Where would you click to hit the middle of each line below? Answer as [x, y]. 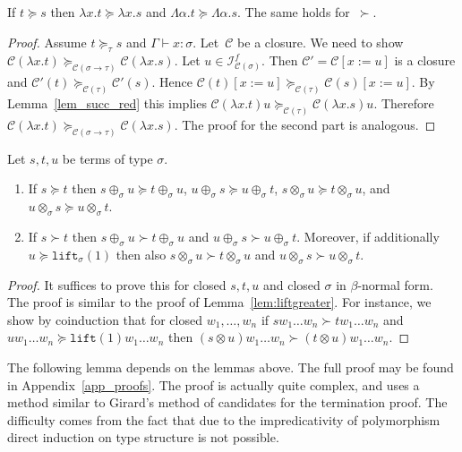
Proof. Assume [47, 42]
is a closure [425, 60]
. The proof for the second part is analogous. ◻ [305, 124]
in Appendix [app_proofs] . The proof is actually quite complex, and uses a [214, 384]
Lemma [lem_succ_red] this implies [107, 103]
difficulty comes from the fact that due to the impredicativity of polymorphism [224, 419]
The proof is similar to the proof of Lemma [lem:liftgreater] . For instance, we [219, 302]
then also [141, 254]
